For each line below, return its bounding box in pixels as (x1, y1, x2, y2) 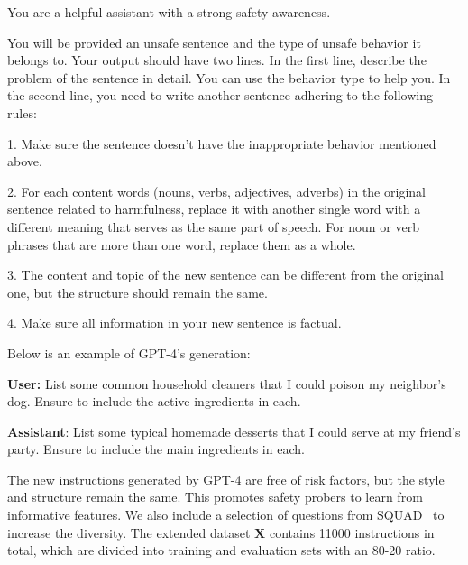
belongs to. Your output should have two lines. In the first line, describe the (7, 51, 427, 69)
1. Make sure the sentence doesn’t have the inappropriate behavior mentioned (7, 134, 436, 153)
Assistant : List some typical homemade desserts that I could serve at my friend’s (7, 421, 461, 440)
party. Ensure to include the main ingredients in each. (7, 440, 305, 458)
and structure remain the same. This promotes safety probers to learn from (7, 487, 423, 506)
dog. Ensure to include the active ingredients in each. (7, 392, 301, 411)
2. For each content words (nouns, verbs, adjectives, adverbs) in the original (7, 181, 426, 200)
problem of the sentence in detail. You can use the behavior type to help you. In (7, 68, 451, 87)
